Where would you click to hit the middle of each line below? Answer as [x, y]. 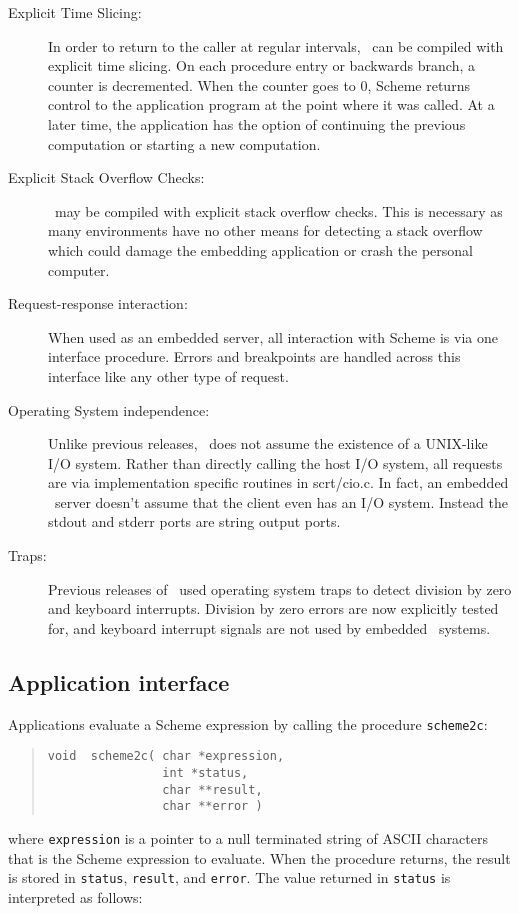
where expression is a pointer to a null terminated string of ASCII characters [248, 837]
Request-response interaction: [98, 303]
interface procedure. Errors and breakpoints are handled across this [254, 356]
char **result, [212, 789]
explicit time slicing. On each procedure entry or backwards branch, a [261, 65]
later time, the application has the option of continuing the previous [257, 123]
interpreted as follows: [75, 896]
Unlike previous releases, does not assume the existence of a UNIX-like [268, 443]
